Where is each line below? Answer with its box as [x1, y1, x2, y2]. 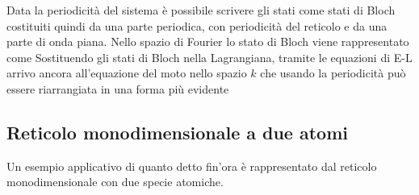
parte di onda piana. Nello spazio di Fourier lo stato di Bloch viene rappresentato [6, 33, 409, 50]
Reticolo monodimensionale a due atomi [6, 119, 349, 144]
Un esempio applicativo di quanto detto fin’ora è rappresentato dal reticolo [6, 157, 377, 174]
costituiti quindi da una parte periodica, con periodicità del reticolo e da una [6, 17, 388, 34]
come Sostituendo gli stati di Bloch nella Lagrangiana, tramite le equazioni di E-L [6, 48, 413, 65]
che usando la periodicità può [260, 64, 406, 81]
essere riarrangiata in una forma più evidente [6, 80, 229, 97]
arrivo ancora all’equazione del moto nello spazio [6, 64, 247, 81]
